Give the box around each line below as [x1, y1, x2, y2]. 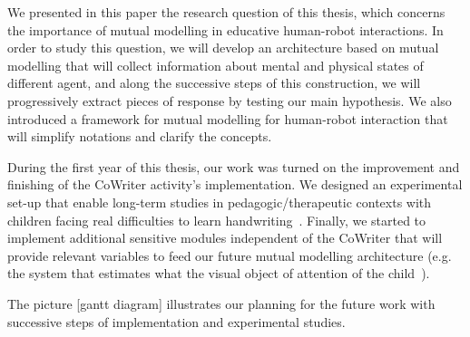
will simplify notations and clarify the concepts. [7, 127, 272, 146]
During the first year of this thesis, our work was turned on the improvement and [7, 157, 460, 176]
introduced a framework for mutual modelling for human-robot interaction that [7, 109, 448, 128]
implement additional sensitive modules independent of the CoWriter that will [7, 228, 443, 247]
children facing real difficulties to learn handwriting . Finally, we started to [7, 210, 426, 229]
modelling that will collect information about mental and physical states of [7, 55, 424, 74]
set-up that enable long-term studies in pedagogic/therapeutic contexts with [7, 192, 432, 211]
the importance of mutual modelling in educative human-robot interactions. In [7, 20, 444, 39]
